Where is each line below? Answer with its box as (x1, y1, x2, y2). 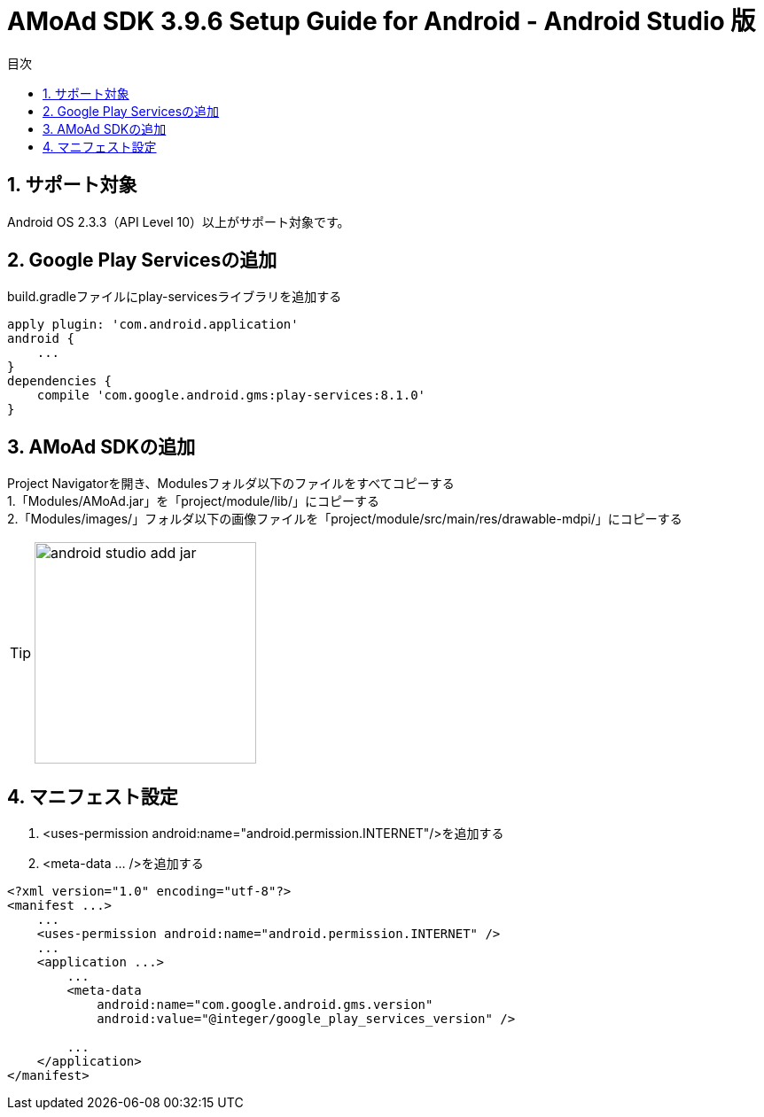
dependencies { (7, 374, 113, 389)
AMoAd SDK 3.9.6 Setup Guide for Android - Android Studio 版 (7, 6, 756, 36)
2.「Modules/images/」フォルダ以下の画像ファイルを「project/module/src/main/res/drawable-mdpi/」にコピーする (7, 511, 682, 527)
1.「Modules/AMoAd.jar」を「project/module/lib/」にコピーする (7, 493, 379, 509)
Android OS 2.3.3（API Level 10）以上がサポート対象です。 (7, 213, 350, 229)
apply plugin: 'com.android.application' (7, 317, 299, 332)
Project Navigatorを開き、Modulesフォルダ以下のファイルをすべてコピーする (7, 476, 455, 492)
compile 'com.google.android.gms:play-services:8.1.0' (36, 388, 426, 403)
